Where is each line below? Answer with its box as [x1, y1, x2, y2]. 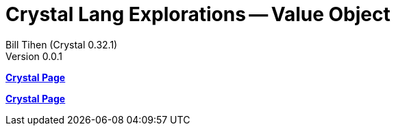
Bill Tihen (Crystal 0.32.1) [5, 38, 118, 50]
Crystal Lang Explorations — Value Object [5, 3, 391, 26]
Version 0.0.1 [5, 50, 62, 62]
